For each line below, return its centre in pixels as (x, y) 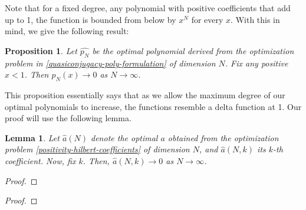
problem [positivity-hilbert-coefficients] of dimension (97, 149)
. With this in (255, 19)
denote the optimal (124, 137)
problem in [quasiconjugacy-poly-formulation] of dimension (110, 63)
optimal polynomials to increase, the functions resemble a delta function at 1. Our (153, 106)
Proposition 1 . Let (41, 50)
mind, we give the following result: (67, 31)
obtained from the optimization (223, 137)
